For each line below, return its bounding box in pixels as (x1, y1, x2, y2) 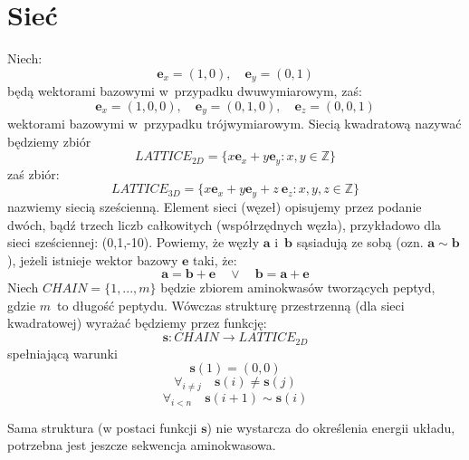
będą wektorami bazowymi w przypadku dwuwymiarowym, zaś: (7, 81, 362, 101)
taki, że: (193, 250, 237, 269)
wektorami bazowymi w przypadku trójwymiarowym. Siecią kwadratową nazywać (7, 114, 462, 133)
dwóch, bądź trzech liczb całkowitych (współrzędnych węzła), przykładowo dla (7, 215, 442, 234)
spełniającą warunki (7, 343, 118, 362)
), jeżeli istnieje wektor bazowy (7, 250, 178, 269)
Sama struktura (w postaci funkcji (7, 417, 197, 436)
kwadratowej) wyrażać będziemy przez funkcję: (7, 313, 267, 332)
